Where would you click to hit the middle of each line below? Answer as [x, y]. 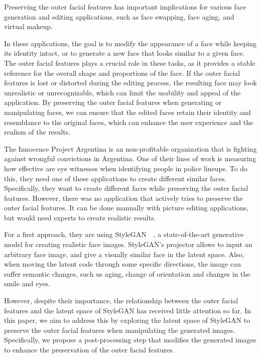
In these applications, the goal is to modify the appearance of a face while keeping [130, 43]
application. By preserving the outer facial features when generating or [113, 102]
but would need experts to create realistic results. [80, 217]
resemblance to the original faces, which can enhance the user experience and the [129, 122]
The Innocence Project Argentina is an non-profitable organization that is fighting [130, 148]
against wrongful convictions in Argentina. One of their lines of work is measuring [130, 158]
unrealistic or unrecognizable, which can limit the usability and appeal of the [122, 92]
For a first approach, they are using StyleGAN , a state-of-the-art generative [124, 234]
